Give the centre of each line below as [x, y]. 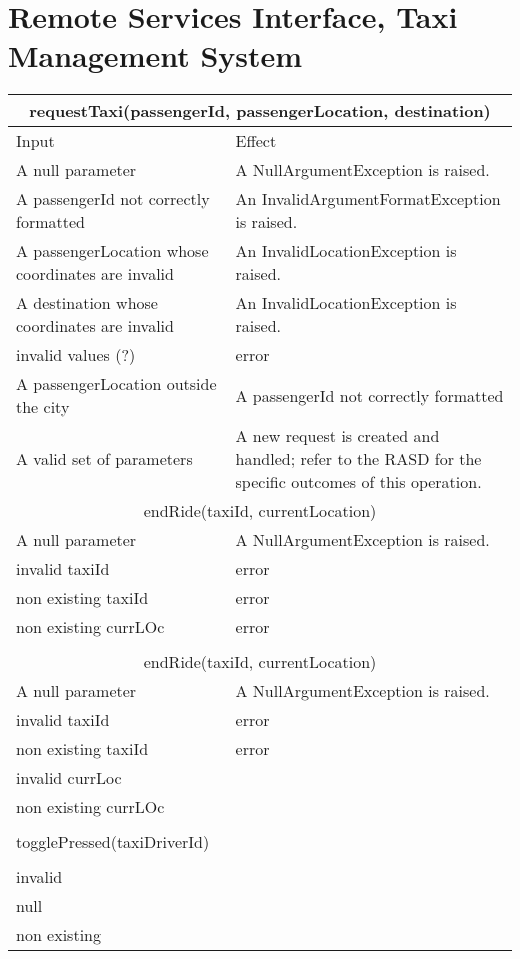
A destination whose [87, 303]
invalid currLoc [69, 778]
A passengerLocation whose [112, 251]
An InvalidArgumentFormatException [368, 199]
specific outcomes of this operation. [358, 482]
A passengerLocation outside [116, 384]
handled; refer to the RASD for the [358, 459]
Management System [155, 55]
